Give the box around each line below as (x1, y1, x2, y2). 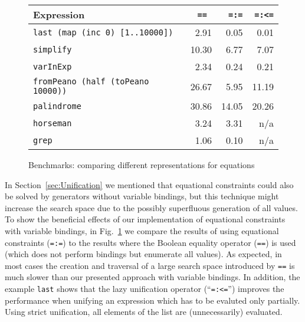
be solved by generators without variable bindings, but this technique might (5, 190, 279, 202)
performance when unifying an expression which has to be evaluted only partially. (5, 294, 300, 306)
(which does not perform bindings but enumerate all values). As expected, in (5, 248, 282, 260)
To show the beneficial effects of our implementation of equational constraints (5, 213, 286, 225)
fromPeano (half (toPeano (33, 77, 149, 86)
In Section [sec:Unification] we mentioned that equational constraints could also (5, 178, 294, 190)
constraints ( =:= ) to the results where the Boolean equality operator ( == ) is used (5, 236, 296, 248)
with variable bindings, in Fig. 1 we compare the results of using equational (5, 224, 279, 236)
